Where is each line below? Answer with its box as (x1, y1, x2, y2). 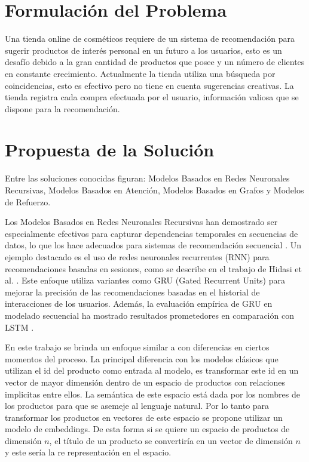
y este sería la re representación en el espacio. (5, 446, 172, 458)
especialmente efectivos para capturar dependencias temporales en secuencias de (5, 227, 298, 239)
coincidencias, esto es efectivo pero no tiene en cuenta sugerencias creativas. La (5, 79, 294, 91)
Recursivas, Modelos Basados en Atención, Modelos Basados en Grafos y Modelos (5, 184, 304, 196)
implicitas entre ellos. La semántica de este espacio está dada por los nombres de (5, 387, 300, 400)
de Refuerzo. (5, 195, 51, 208)
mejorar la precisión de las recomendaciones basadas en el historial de (5, 285, 260, 298)
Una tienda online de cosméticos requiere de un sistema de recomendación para (5, 32, 295, 45)
